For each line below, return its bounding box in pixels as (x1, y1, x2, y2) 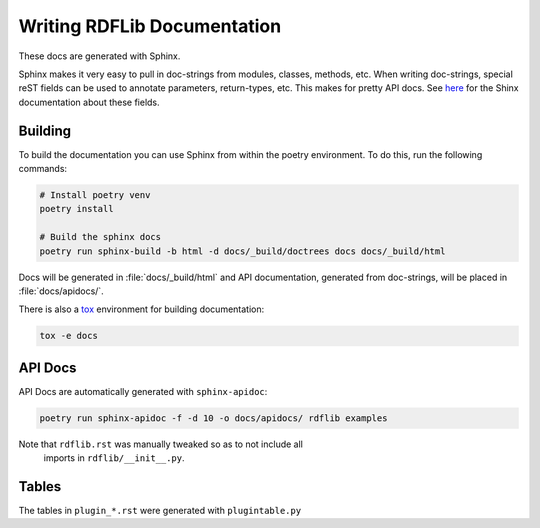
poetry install (39, 203, 114, 215)
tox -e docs (39, 330, 99, 342)
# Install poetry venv (39, 190, 151, 200)
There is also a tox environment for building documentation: (18, 303, 265, 315)
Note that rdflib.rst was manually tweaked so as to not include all (18, 438, 304, 450)
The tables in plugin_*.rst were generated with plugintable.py (18, 505, 302, 517)
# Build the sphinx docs (39, 231, 162, 243)
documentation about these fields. (18, 96, 160, 108)
